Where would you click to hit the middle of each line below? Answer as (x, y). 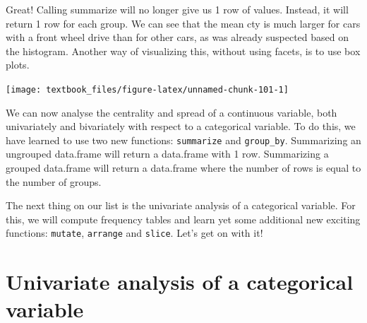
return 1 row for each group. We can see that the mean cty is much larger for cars (183, 23)
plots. (18, 65)
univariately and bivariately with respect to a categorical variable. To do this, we (181, 126)
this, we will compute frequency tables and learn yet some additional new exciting (183, 219)
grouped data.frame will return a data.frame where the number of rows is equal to (183, 168)
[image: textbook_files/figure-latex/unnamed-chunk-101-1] (147, 89)
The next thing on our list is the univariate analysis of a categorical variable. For (181, 205)
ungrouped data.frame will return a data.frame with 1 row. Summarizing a (167, 154)
